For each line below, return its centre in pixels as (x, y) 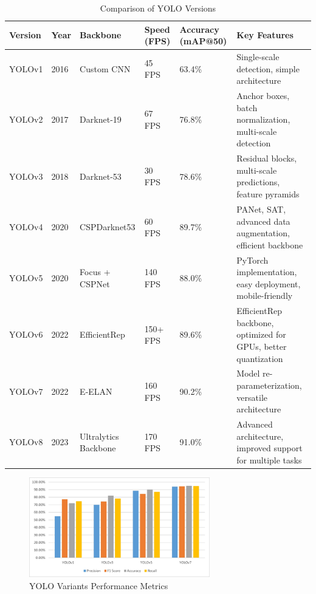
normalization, (263, 119)
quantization (260, 358)
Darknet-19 (101, 119)
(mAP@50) (203, 41)
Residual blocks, (267, 158)
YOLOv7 (26, 391)
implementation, (267, 272)
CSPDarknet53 (108, 227)
